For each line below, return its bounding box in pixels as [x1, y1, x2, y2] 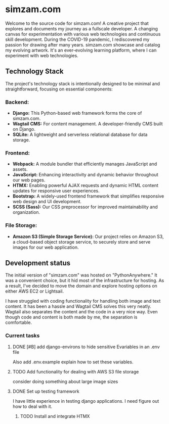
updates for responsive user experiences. [12, 188, 100, 194]
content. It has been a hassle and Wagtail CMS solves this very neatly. [5, 303, 152, 309]
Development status [5, 259, 71, 267]
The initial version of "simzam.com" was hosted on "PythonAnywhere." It [5, 272, 158, 278]
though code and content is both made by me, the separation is [5, 314, 138, 320]
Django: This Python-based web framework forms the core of [12, 110, 142, 116]
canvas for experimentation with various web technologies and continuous [5, 31, 161, 37]
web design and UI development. [12, 199, 82, 205]
